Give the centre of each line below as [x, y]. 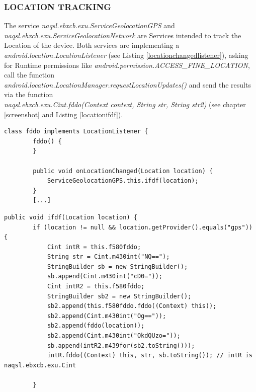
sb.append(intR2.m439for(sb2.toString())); [121, 345]
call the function [29, 75]
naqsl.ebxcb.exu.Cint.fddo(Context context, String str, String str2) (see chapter [125, 104]
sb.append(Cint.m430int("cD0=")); [105, 277]
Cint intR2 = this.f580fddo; [96, 287]
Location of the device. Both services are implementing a [92, 45]
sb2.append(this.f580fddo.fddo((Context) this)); [132, 306]
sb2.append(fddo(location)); [96, 326]
